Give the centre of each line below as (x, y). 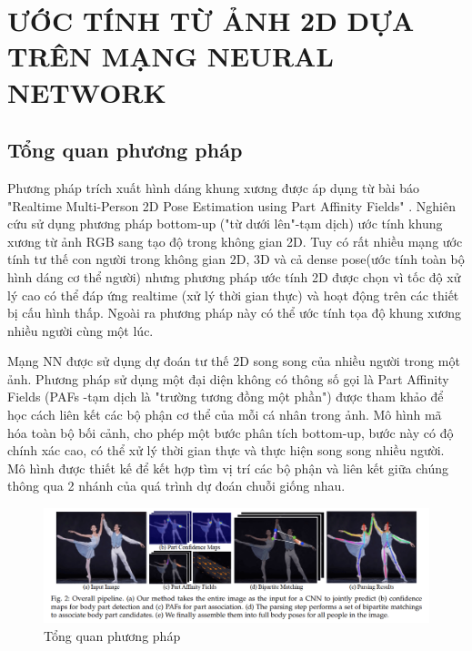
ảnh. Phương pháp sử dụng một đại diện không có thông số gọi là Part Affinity (228, 378)
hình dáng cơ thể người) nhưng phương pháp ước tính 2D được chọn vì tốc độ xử (234, 276)
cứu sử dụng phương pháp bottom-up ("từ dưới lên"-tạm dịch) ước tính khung (225, 224)
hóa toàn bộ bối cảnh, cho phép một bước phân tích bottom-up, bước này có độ (231, 432)
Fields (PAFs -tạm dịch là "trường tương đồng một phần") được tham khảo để (226, 397)
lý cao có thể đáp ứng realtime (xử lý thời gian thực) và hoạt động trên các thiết (233, 295)
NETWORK (87, 92)
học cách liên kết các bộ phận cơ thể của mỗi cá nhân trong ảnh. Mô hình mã (225, 415)
